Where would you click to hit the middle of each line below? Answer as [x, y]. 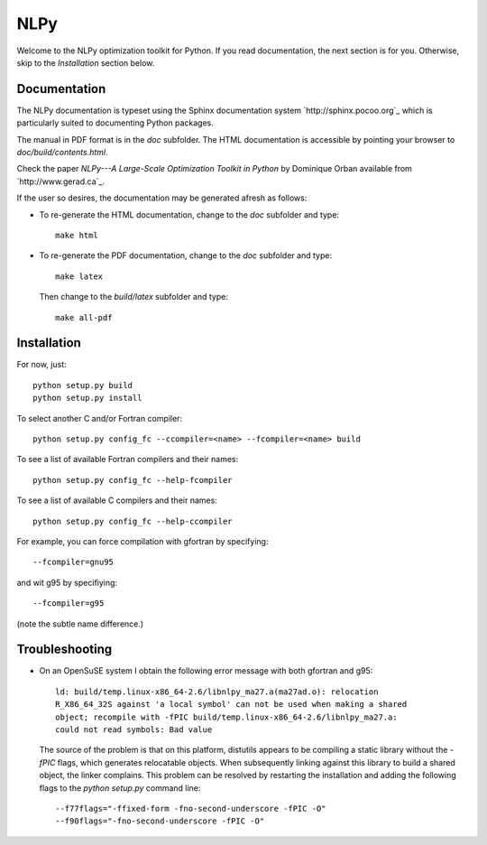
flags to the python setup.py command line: [120, 788]
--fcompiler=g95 [69, 604]
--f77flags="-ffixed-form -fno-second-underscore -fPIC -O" [191, 808]
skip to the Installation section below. [86, 62]
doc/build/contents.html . [62, 153]
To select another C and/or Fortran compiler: [100, 418]
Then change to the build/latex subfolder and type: [134, 297]
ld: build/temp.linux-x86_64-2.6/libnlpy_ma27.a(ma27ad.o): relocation [217, 692]
